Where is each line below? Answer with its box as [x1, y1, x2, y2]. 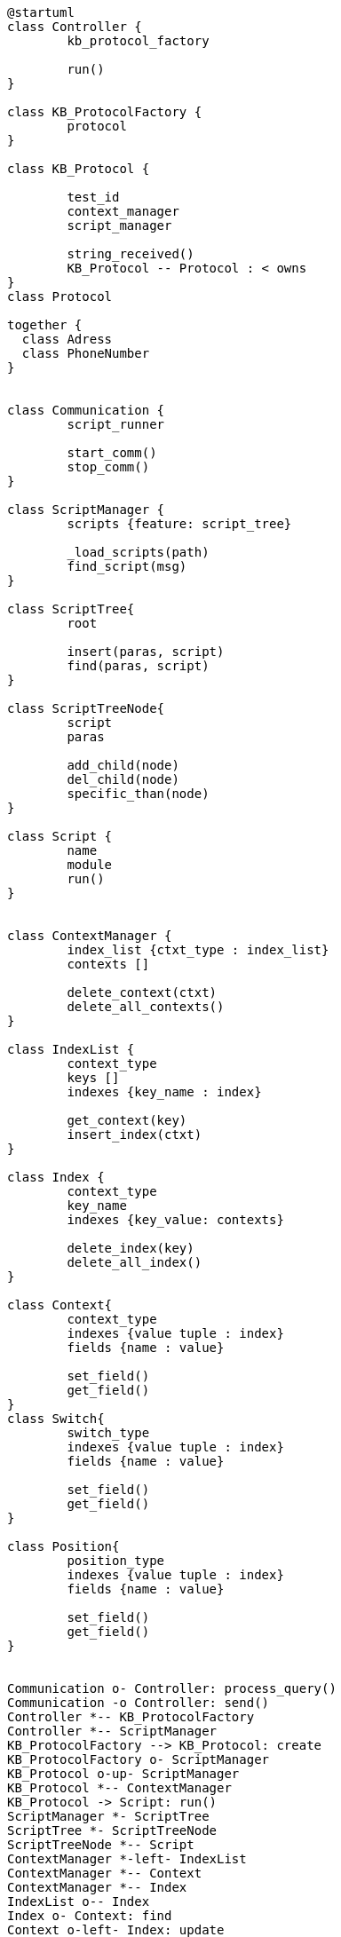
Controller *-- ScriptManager [7, 1724, 218, 1738]
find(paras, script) [67, 659, 210, 673]
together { [7, 318, 83, 332]
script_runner [67, 417, 165, 431]
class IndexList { [7, 1042, 135, 1056]
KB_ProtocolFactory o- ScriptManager [7, 1752, 270, 1767]
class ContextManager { [7, 929, 172, 943]
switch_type [67, 1426, 150, 1440]
